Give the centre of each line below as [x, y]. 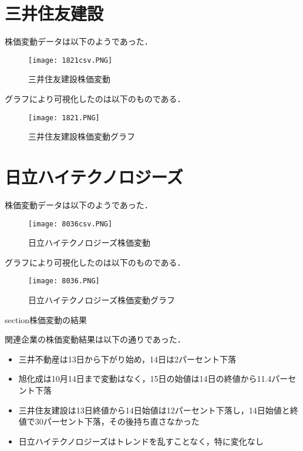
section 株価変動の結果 [46, 319]
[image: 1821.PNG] [64, 118]
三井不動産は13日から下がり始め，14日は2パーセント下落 [127, 359]
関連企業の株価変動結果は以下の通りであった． [95, 339]
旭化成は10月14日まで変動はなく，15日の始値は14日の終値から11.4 [145, 379]
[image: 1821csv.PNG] [70, 60]
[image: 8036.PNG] [64, 281]
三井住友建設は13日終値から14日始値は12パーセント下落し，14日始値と [154, 410]
